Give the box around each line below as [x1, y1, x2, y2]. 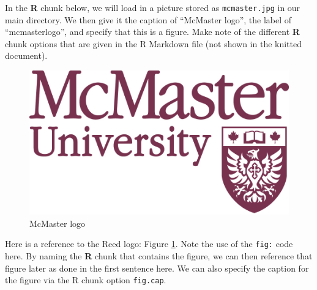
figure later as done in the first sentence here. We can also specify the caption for [5, 261, 309, 274]
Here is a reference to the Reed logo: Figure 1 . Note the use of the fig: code [5, 237, 293, 250]
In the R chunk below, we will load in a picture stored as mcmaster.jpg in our [5, 1, 300, 13]
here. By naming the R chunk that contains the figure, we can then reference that [5, 250, 313, 262]
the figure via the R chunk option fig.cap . [5, 273, 166, 286]
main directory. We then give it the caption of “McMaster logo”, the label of [5, 13, 292, 26]
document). [5, 49, 48, 62]
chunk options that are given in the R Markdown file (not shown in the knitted [5, 37, 302, 50]
